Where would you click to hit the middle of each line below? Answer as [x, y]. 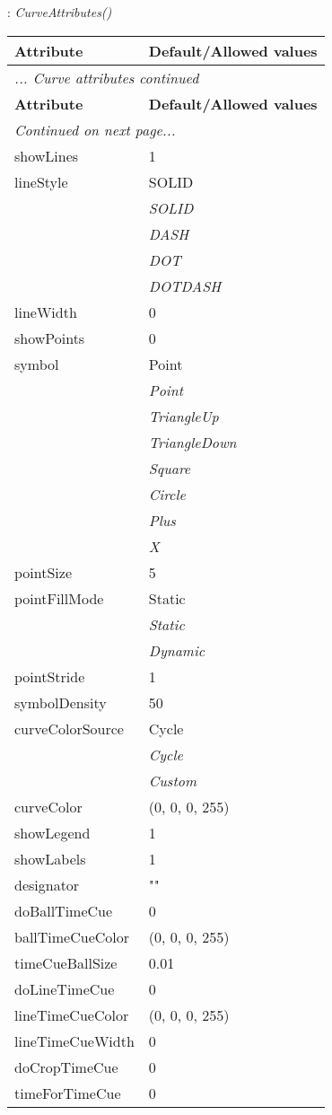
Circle [167, 494]
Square [170, 468]
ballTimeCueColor [72, 936]
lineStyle [41, 181]
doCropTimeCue [66, 1067]
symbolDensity [61, 702]
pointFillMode [59, 598]
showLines [47, 155]
